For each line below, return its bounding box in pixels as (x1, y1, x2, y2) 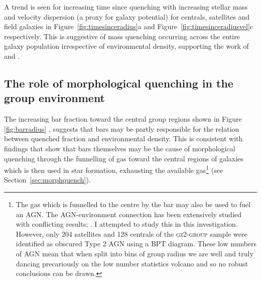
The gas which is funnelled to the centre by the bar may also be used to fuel (16, 199, 251, 209)
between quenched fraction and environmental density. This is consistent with (4, 133, 243, 144)
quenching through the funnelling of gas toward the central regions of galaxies (4, 153, 243, 163)
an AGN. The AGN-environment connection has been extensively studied (16, 209, 242, 219)
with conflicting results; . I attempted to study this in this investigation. (16, 219, 238, 229)
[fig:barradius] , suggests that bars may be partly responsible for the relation (4, 123, 239, 134)
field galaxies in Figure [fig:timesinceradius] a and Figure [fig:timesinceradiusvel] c (4, 21, 253, 32)
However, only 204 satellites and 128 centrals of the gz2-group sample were (16, 228, 247, 239)
